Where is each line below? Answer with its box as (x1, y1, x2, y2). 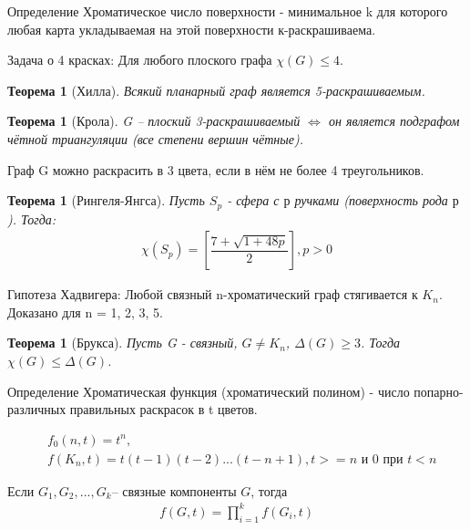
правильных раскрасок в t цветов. (69, 400, 258, 419)
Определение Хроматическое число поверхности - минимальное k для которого (7, 2, 448, 20)
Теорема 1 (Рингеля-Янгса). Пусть (7, 191, 205, 210)
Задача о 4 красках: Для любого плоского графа (7, 50, 272, 69)
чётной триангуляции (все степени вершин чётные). (7, 129, 304, 148)
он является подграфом (328, 111, 460, 130)
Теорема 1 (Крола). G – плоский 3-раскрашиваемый (7, 111, 301, 130)
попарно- (414, 381, 464, 400)
